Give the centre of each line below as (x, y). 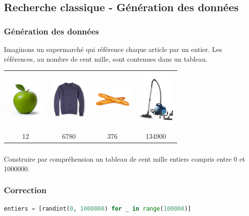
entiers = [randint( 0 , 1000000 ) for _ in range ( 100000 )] (98, 208)
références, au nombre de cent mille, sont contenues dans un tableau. (106, 58)
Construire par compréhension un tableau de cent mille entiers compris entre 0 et (124, 159)
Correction (25, 190)
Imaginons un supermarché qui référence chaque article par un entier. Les (113, 49)
